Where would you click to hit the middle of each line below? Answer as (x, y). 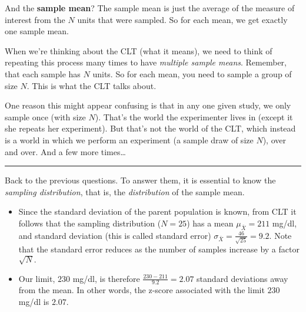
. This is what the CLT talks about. (92, 85)
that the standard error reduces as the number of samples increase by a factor (159, 249)
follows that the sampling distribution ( (90, 223)
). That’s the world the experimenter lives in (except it (194, 116)
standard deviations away (242, 278)
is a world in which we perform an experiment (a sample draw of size (129, 139)
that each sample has (43, 73)
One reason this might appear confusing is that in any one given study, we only (148, 105)
